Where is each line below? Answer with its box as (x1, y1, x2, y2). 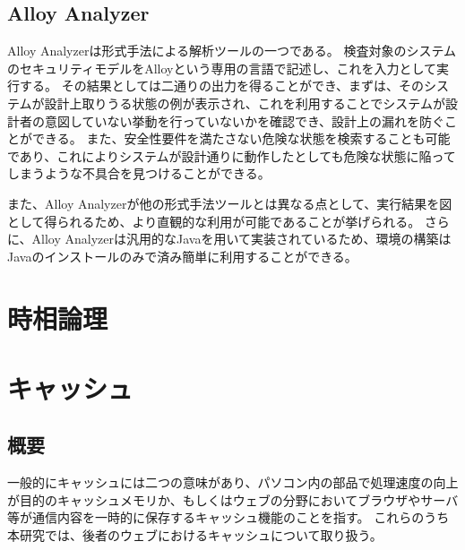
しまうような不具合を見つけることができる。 (7, 164, 271, 183)
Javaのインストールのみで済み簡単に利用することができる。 (7, 246, 357, 265)
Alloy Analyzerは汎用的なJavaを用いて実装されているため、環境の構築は (31, 229, 452, 248)
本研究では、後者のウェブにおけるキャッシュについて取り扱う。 (7, 526, 383, 545)
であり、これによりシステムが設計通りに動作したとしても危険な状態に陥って (7, 146, 456, 165)
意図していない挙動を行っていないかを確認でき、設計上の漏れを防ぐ (44, 111, 444, 130)
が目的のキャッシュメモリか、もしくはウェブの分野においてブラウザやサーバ (7, 490, 459, 509)
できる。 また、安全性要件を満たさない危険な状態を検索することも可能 (31, 129, 451, 148)
